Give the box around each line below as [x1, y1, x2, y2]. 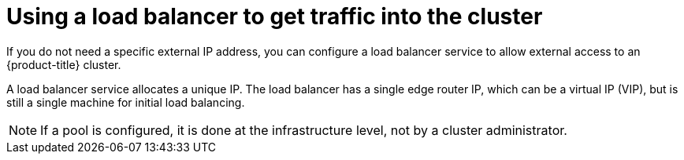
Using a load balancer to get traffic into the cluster [6, 3, 543, 30]
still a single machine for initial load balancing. [6, 95, 245, 109]
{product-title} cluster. [6, 57, 121, 71]
